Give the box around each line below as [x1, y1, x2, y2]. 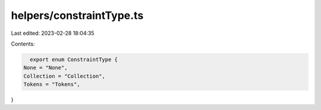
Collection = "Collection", [23, 73, 105, 79]
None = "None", [23, 64, 68, 71]
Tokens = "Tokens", [23, 81, 80, 88]
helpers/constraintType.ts [11, 9, 144, 22]
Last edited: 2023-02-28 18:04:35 [11, 30, 95, 37]
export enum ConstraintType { [30, 56, 118, 63]
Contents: [11, 40, 35, 47]
